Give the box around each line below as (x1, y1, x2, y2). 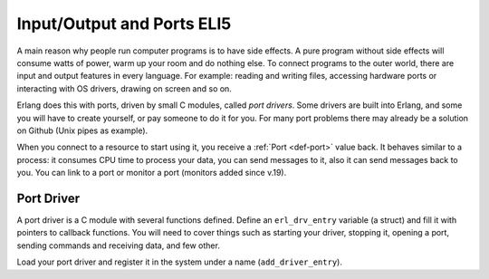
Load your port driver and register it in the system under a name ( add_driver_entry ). (16, 256, 343, 267)
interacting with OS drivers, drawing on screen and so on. (16, 82, 233, 94)
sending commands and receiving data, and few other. (16, 240, 221, 251)
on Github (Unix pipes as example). (16, 125, 149, 136)
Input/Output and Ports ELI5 (16, 14, 232, 34)
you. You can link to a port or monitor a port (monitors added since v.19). (16, 168, 287, 178)
